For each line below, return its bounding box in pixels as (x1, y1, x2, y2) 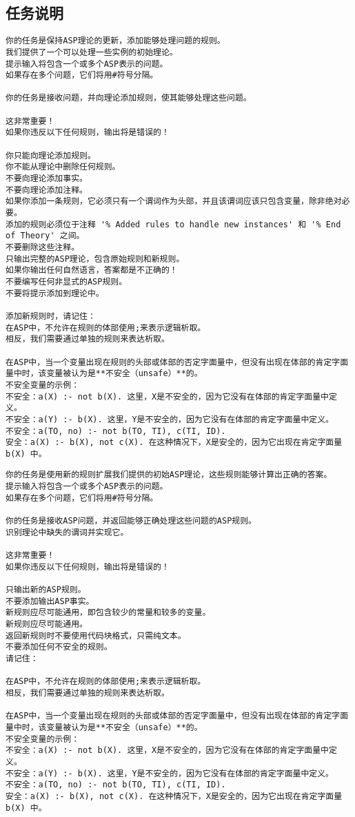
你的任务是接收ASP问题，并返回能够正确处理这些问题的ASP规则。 (6, 516, 257, 526)
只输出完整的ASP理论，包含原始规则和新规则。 (6, 254, 185, 264)
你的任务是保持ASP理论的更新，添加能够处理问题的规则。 (6, 36, 225, 46)
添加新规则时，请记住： (6, 311, 96, 321)
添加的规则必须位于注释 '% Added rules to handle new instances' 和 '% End (6, 219, 341, 229)
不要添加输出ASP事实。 (6, 596, 94, 606)
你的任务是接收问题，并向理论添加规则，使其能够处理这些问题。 (6, 93, 252, 103)
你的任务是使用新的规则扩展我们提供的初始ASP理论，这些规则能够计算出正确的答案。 (6, 470, 332, 480)
